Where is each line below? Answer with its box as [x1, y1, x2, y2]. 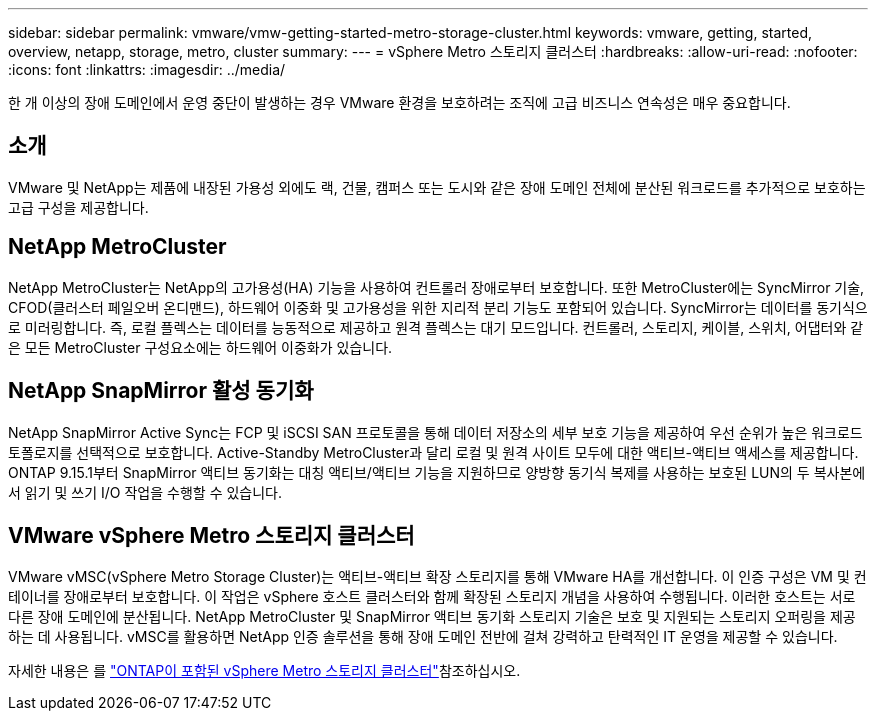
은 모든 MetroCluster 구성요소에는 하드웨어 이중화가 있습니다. [8, 338, 393, 356]
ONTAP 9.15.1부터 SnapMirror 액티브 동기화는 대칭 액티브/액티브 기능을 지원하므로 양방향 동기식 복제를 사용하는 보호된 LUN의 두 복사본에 [8, 463, 866, 481]
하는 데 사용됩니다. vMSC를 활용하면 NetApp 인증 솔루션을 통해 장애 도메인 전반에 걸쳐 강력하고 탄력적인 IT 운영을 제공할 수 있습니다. [8, 628, 838, 646]
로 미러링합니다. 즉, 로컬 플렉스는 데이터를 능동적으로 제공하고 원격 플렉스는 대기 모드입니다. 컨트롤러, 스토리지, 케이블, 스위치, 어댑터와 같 [8, 318, 864, 336]
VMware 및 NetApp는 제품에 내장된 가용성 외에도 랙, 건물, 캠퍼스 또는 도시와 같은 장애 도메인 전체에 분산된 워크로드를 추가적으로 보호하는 [8, 178, 866, 196]
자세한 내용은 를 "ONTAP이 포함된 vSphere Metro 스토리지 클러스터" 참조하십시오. [8, 662, 521, 680]
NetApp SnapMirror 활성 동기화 [8, 378, 314, 404]
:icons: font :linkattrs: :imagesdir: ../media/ [8, 61, 286, 78]
